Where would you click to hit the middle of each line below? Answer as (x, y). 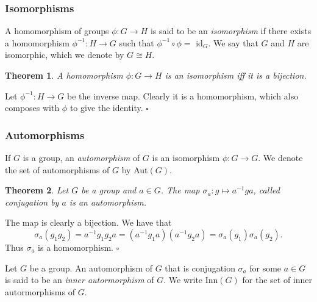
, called (266, 190)
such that (137, 42)
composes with (32, 108)
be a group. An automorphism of (91, 268)
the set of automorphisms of (57, 169)
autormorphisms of (40, 291)
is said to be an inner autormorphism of (80, 280)
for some (265, 268)
